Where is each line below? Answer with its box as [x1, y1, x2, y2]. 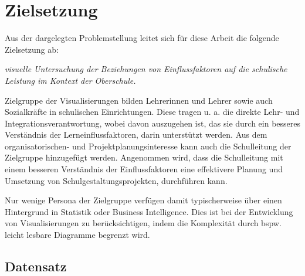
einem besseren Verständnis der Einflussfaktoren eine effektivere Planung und [5, 163, 283, 175]
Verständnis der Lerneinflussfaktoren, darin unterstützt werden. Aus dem [5, 128, 267, 141]
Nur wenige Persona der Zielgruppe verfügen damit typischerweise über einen [5, 194, 282, 206]
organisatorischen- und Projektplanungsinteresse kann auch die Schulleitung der [5, 139, 292, 152]
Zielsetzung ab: [5, 43, 59, 55]
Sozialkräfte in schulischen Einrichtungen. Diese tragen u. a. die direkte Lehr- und [5, 105, 300, 118]
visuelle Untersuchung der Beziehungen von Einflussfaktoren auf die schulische [5, 63, 287, 75]
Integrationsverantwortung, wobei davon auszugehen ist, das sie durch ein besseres [5, 117, 301, 129]
